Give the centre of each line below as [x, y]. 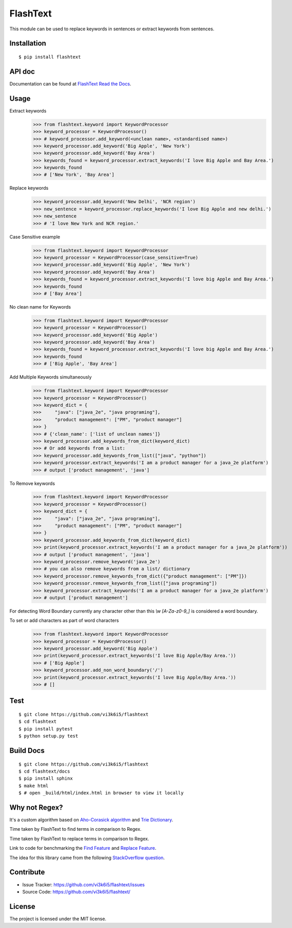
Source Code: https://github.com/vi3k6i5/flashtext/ [76, 891]
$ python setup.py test [48, 736]
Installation [28, 43]
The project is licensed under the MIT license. [58, 919]
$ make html [34, 786]
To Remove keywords [32, 483]
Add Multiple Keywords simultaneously [51, 377]
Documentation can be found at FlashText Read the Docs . [70, 84]
